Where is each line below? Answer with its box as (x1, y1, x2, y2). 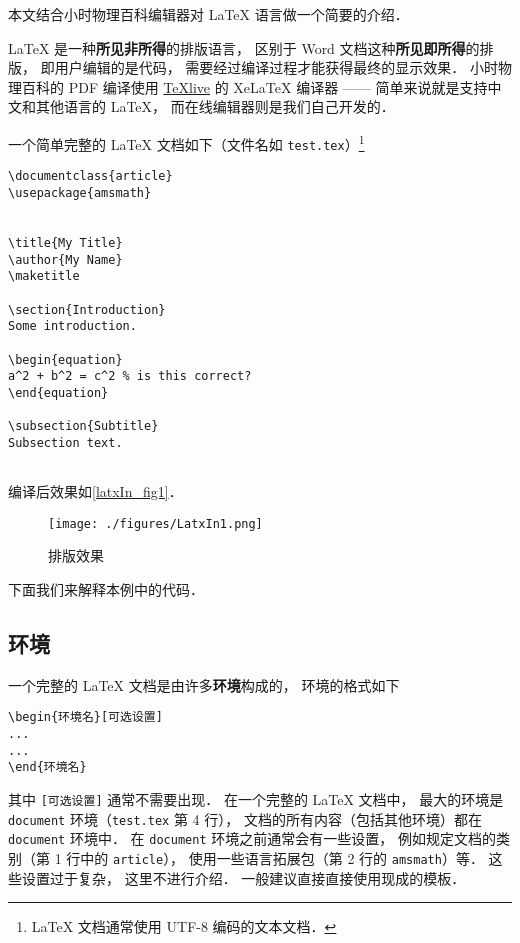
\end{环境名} (8, 760, 87, 775)
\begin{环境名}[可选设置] (8, 710, 163, 725)
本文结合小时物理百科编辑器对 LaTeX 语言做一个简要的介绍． (8, 4, 409, 24)
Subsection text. (8, 435, 123, 450)
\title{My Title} (8, 235, 123, 250)
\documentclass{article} (8, 169, 173, 184)
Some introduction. (8, 319, 137, 334)
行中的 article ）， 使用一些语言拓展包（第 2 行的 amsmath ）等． (66, 847, 484, 868)
